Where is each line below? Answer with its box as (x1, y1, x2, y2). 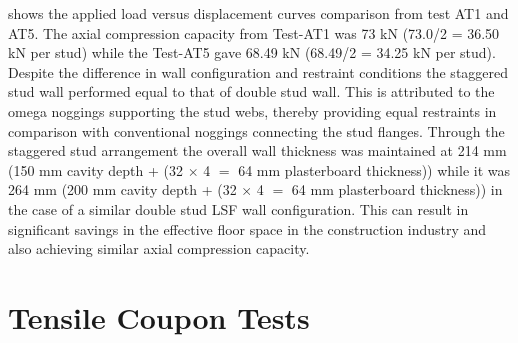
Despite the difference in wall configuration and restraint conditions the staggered (8, 61, 509, 82)
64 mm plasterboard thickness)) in (291, 179, 503, 200)
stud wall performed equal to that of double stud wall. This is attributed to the (8, 81, 495, 102)
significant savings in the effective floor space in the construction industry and (8, 218, 487, 239)
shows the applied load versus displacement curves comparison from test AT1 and (8, 3, 509, 23)
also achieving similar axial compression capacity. (8, 238, 310, 259)
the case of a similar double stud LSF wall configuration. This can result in (8, 198, 469, 219)
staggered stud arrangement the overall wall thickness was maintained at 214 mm (8, 140, 507, 161)
